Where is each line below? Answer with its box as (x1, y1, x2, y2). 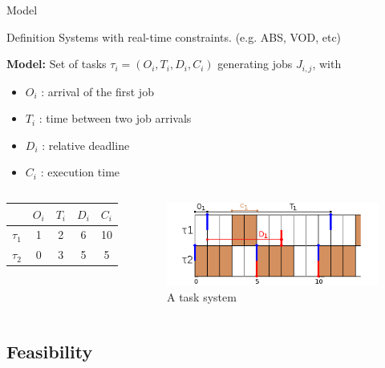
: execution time (40, 164, 120, 180)
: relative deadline (42, 136, 130, 153)
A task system (166, 288, 237, 305)
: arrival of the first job (41, 83, 154, 99)
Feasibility (6, 338, 93, 363)
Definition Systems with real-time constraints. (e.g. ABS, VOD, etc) (6, 28, 342, 45)
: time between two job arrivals (38, 110, 192, 127)
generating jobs (217, 55, 293, 72)
